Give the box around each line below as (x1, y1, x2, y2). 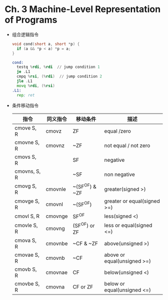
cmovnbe (45, 240, 68, 247)
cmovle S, (14, 222, 38, 229)
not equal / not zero (104, 142, 150, 149)
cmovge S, (14, 197, 40, 205)
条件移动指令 (12, 102, 39, 109)
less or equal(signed (104, 222, 152, 229)
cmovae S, (14, 251, 40, 258)
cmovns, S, (14, 167, 41, 174)
